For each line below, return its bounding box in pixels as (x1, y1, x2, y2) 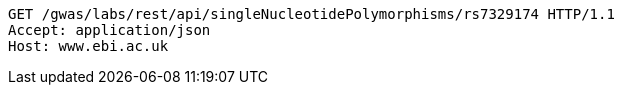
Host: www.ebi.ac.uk (8, 38, 169, 54)
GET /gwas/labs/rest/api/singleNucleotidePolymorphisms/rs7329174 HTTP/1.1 (8, 6, 615, 22)
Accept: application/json (8, 22, 211, 38)
